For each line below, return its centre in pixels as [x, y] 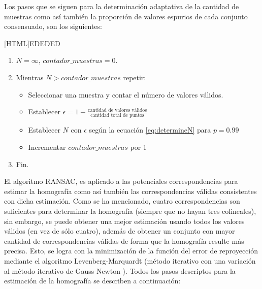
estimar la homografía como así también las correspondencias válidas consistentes [130, 191]
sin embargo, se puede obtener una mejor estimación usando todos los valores [124, 221]
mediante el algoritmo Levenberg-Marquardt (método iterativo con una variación [130, 261]
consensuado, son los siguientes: [53, 26]
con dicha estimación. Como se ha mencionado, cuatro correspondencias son [122, 201]
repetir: [135, 77]
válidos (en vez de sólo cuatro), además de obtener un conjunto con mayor [120, 231]
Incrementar [47, 147]
